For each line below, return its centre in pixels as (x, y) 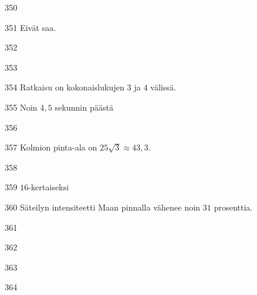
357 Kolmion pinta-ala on (51, 147)
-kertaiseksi (48, 187)
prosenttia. (233, 207)
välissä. (163, 87)
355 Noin (21, 107)
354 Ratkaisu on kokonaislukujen (65, 87)
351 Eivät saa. (31, 27)
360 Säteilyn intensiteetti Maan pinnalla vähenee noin (103, 207)
